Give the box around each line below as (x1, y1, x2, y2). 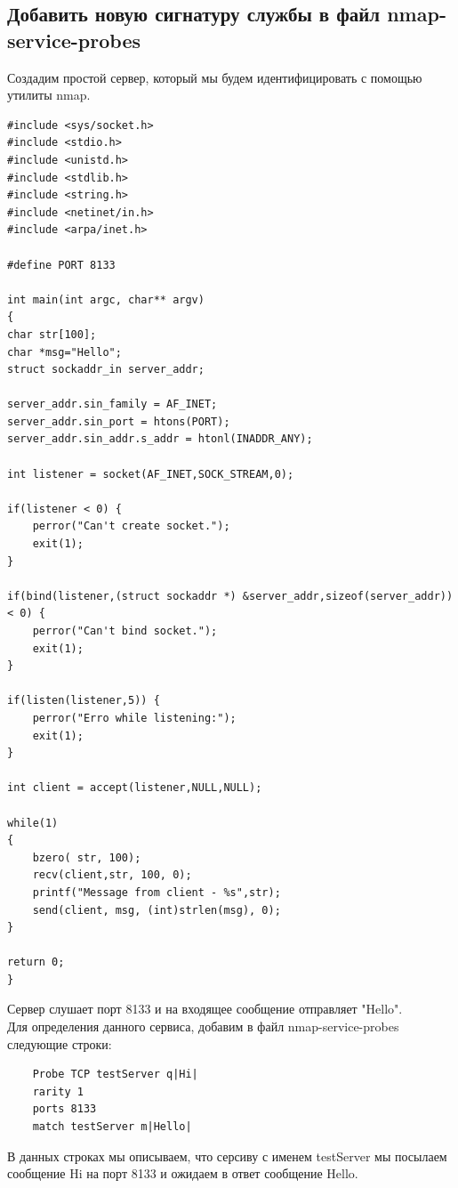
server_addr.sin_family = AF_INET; (7, 398, 218, 411)
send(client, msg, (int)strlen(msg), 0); (32, 903, 281, 917)
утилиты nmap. (7, 85, 91, 104)
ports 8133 (32, 1103, 97, 1116)
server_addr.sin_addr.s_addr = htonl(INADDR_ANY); (7, 432, 313, 446)
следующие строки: (7, 1034, 112, 1053)
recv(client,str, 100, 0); (32, 869, 192, 882)
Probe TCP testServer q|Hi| (32, 1068, 198, 1081)
